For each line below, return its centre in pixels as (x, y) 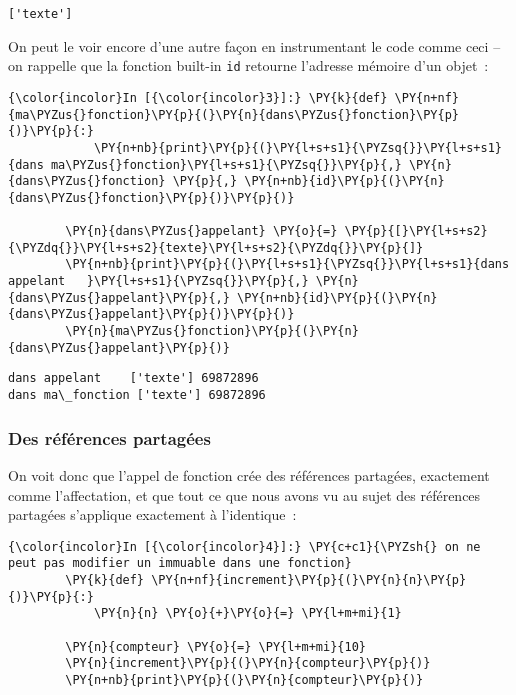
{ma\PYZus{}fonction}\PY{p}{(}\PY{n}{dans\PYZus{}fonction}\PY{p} (234, 114)
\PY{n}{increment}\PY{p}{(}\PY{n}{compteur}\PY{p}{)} (248, 663)
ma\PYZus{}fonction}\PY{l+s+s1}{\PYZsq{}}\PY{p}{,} (226, 164)
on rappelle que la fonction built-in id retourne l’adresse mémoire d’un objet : (248, 65)
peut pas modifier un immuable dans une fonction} (180, 563)
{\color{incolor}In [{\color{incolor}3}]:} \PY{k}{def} (198, 97)
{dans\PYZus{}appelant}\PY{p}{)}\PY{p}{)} (151, 314)
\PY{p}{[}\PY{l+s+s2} (416, 231)
